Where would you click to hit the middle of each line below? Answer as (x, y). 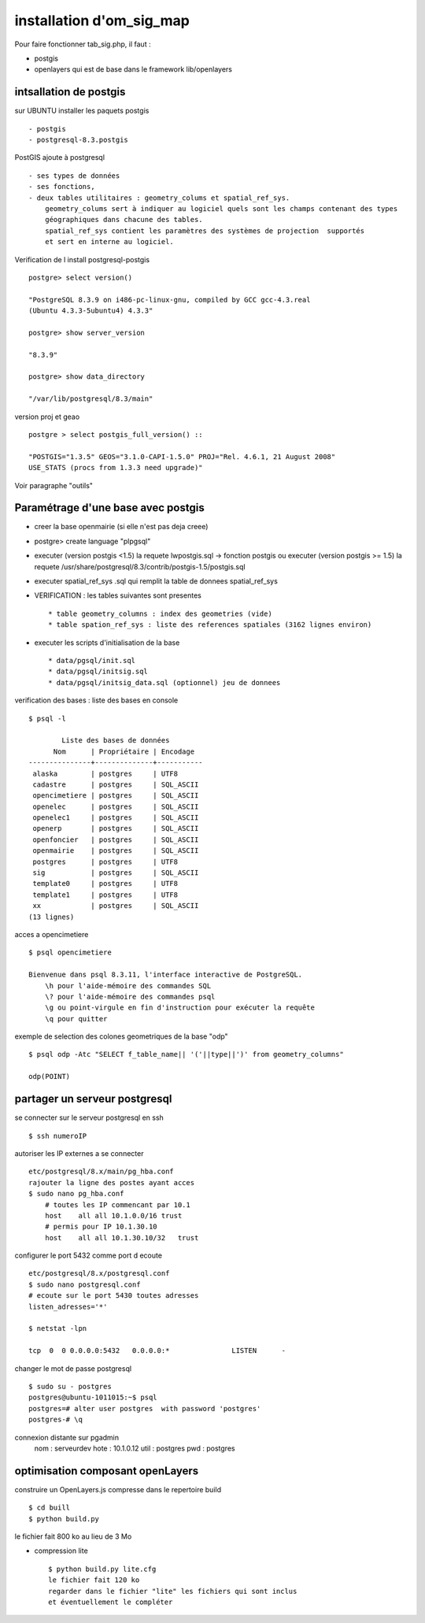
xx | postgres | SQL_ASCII (116, 906)
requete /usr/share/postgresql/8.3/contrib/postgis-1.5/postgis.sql (140, 566)
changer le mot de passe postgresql (73, 1368)
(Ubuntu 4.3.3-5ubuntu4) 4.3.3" (91, 311)
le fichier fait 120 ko (94, 1580)
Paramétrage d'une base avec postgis (109, 508)
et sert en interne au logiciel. (109, 242)
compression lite (61, 1551)
